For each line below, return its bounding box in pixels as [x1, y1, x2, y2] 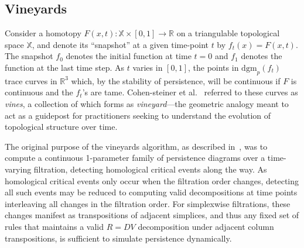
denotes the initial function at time [66, 50, 192, 62]
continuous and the [5, 86, 73, 98]
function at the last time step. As [5, 61, 124, 73]
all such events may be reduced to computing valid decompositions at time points [5, 186, 298, 198]
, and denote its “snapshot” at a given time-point [32, 38, 209, 50]
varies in [132, 61, 163, 73]
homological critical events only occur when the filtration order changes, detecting [5, 174, 299, 187]
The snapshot [5, 50, 53, 62]
